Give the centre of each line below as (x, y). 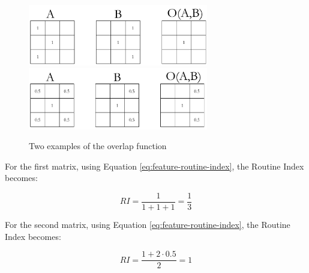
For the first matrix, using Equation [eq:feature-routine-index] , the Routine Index (154, 166)
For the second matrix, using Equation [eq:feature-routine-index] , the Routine (148, 225)
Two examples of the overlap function (98, 146)
